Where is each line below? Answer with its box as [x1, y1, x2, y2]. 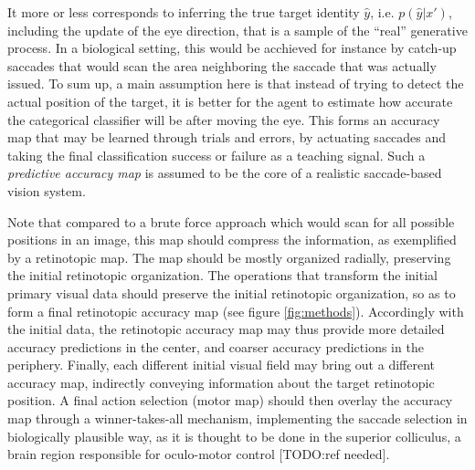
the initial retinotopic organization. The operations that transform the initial [7, 266, 438, 285]
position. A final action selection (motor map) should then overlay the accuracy [7, 391, 453, 410]
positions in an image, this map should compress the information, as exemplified [7, 230, 457, 249]
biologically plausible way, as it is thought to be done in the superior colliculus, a [7, 426, 461, 445]
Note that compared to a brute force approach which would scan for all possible [7, 212, 455, 231]
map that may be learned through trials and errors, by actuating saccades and [7, 128, 447, 147]
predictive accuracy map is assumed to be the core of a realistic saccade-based [7, 163, 442, 183]
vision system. [7, 181, 86, 200]
